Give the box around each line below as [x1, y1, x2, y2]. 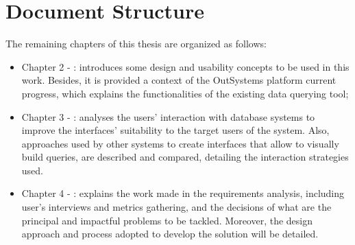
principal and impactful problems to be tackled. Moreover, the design [21, 213, 313, 227]
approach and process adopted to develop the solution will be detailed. [21, 226, 319, 241]
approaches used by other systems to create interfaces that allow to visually [21, 136, 339, 150]
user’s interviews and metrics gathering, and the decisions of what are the [21, 200, 332, 214]
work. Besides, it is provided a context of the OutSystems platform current [21, 73, 336, 87]
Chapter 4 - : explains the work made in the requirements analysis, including [21, 186, 345, 200]
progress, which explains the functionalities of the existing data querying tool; [21, 86, 349, 100]
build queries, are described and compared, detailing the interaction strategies [21, 150, 349, 164]
